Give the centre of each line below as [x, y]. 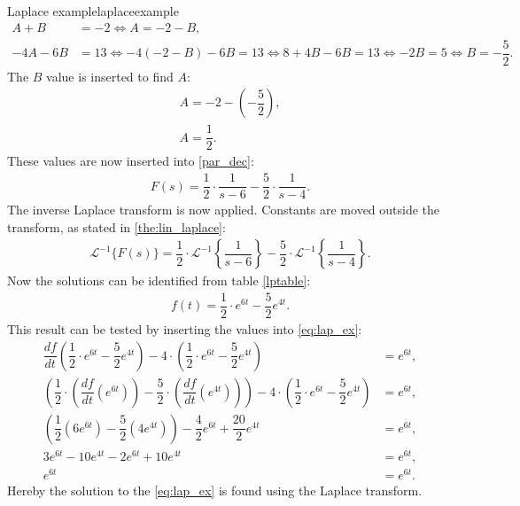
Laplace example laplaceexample [93, 11]
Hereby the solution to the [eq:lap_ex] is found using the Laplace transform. [215, 490]
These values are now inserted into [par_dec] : [131, 161]
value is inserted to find [110, 76]
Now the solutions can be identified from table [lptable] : [159, 280]
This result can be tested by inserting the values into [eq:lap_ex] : [185, 329]
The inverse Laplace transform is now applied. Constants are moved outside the [224, 210]
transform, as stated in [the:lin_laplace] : [116, 226]
